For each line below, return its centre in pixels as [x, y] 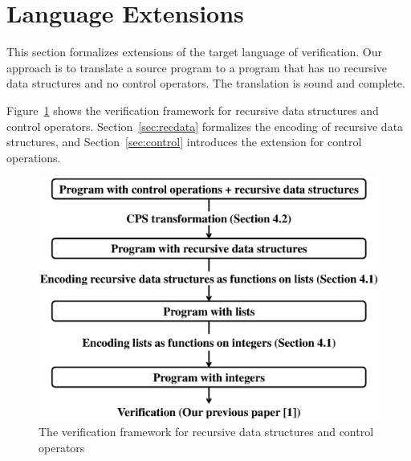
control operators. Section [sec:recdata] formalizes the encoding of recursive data [205, 126]
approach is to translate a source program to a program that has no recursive [197, 67]
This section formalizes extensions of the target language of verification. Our [194, 52]
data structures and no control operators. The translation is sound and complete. [206, 83]
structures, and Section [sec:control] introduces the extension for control [184, 142]
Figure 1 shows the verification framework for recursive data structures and [193, 110]
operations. [34, 157]
